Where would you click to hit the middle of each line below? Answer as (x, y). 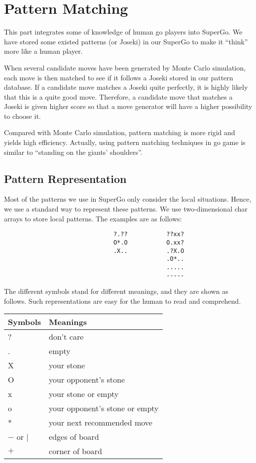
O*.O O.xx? (149, 242)
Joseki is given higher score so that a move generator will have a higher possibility (128, 106)
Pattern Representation (65, 178)
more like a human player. (43, 51)
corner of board (75, 451)
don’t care (66, 337)
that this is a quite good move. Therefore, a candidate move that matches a (118, 96)
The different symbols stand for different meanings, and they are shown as (116, 291)
